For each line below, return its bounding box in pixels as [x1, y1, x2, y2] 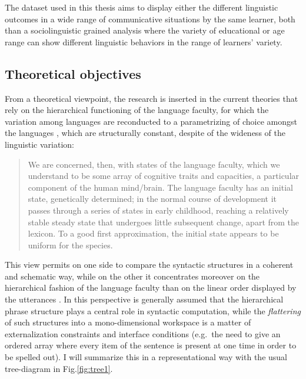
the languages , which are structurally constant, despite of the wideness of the [5, 127, 285, 139]
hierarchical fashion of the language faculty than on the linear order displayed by [5, 281, 297, 294]
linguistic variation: [5, 138, 74, 150]
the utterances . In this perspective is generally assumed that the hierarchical [5, 293, 284, 305]
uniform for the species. [28, 238, 113, 251]
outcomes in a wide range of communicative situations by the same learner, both [5, 12, 295, 25]
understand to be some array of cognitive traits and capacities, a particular [28, 169, 300, 182]
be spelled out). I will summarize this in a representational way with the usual [5, 351, 287, 363]
